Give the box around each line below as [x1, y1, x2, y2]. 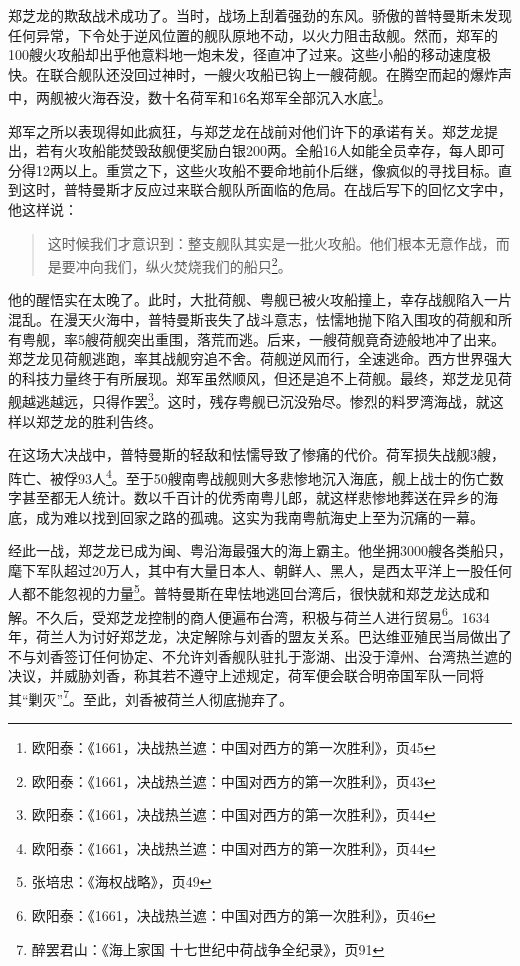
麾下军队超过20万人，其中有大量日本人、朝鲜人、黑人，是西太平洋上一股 [8, 559, 484, 580]
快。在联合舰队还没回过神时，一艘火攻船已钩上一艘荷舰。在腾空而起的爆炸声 [8, 63, 512, 84]
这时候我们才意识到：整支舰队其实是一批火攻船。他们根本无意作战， [47, 232, 496, 253]
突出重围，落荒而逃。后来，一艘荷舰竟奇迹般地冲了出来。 [126, 328, 505, 349]
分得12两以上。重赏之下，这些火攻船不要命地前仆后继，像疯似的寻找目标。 [8, 159, 498, 180]
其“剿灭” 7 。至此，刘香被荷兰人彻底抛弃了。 [8, 685, 294, 709]
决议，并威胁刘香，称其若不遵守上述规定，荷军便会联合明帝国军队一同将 [8, 665, 484, 686]
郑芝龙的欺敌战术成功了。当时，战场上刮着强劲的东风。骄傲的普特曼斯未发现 [8, 5, 512, 25]
